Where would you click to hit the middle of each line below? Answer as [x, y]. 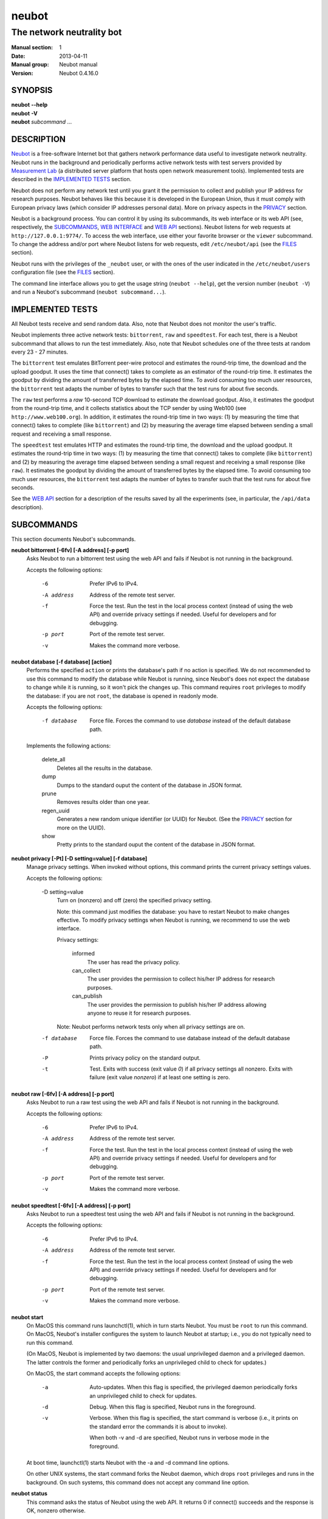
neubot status [29, 1493]
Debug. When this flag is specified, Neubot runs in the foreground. [173, 1407]
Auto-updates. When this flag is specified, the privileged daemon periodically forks [193, 1387]
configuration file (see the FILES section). [63, 272]
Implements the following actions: [69, 746]
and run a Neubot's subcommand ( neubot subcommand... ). [89, 292]
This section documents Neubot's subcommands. [73, 539]
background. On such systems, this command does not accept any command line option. [138, 1482]
